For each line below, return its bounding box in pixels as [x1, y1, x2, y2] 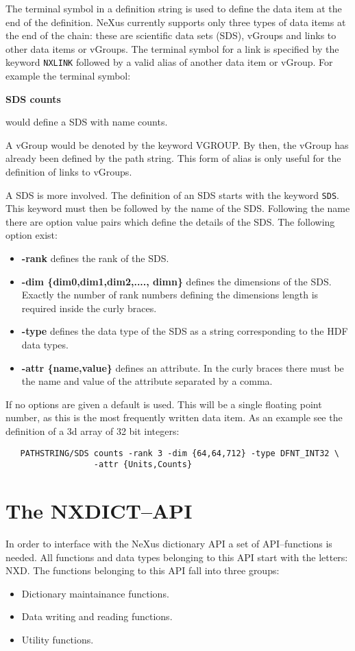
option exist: [5, 228, 58, 242]
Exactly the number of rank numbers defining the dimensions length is [21, 287, 319, 302]
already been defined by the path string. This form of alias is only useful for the [5, 151, 341, 165]
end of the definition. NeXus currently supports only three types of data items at [5, 14, 346, 29]
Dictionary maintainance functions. [21, 586, 169, 600]
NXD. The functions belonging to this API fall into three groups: [5, 563, 280, 578]
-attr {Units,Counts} [93, 460, 193, 470]
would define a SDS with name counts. [5, 115, 168, 129]
